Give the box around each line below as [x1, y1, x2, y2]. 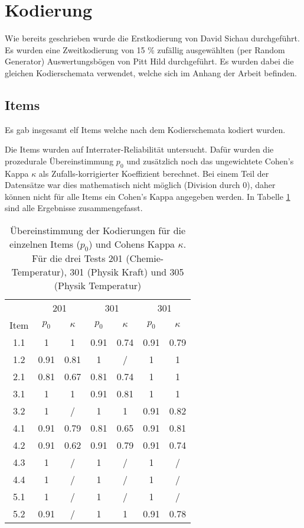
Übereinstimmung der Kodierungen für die [9, 223, 186, 238]
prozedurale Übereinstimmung [5, 154, 114, 167]
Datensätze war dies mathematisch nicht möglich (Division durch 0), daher [5, 179, 276, 191]
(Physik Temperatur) [54, 278, 142, 293]
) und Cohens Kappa [89, 237, 175, 251]
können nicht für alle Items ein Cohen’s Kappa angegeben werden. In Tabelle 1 [5, 190, 290, 202]
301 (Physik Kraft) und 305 [70, 265, 184, 279]
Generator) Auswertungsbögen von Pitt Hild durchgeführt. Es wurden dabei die [5, 55, 294, 67]
